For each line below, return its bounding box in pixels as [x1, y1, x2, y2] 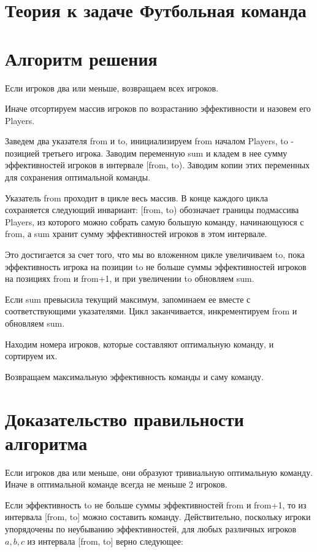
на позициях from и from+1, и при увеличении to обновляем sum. [5, 272, 254, 285]
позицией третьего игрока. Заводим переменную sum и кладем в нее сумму [5, 146, 288, 159]
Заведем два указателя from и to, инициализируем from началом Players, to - [5, 134, 294, 147]
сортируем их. [5, 349, 58, 362]
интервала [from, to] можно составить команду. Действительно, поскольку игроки [5, 510, 311, 523]
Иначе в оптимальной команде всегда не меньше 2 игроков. [5, 478, 227, 491]
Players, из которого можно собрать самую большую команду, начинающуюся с [5, 215, 304, 228]
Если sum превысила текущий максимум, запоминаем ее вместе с [5, 292, 251, 305]
